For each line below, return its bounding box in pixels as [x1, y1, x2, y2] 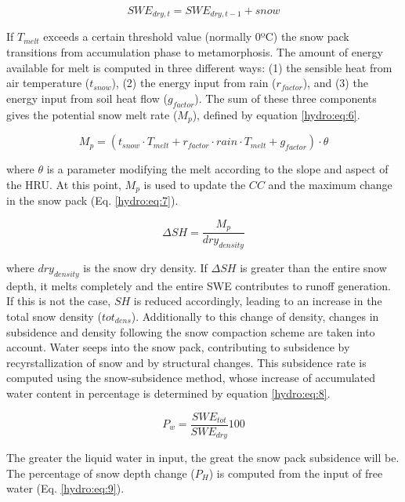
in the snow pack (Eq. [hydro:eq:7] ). [6, 192, 179, 209]
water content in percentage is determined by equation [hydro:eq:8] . [6, 384, 331, 401]
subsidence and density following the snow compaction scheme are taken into [6, 323, 375, 340]
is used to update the [143, 176, 246, 192]
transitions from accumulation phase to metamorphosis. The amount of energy [6, 44, 383, 60]
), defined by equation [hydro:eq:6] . [192, 106, 360, 122]
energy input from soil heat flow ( [6, 89, 168, 106]
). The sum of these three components [194, 89, 377, 106]
